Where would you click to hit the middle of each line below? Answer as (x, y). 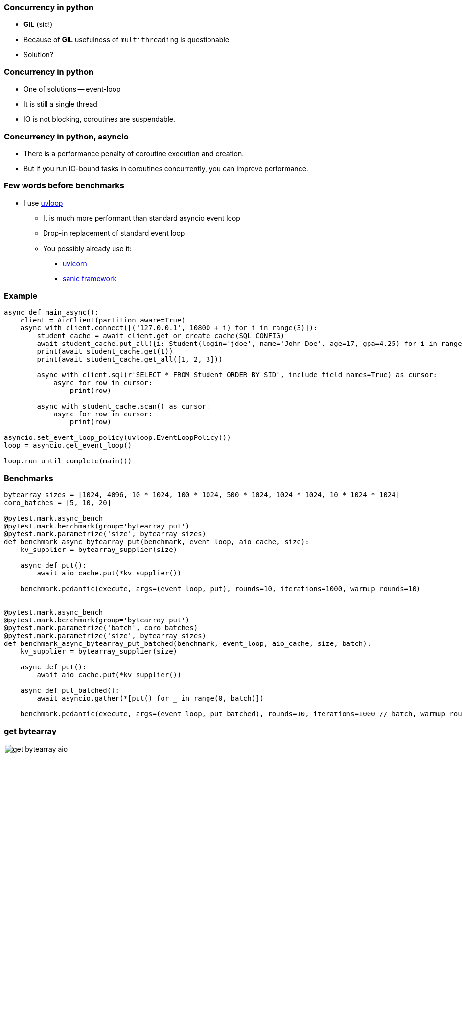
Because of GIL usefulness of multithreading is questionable (126, 40)
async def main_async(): (51, 312)
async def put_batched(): (70, 691)
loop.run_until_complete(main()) (68, 461)
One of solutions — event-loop (72, 89)
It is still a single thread (60, 104)
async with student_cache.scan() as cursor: (124, 406)
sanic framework (90, 278)
